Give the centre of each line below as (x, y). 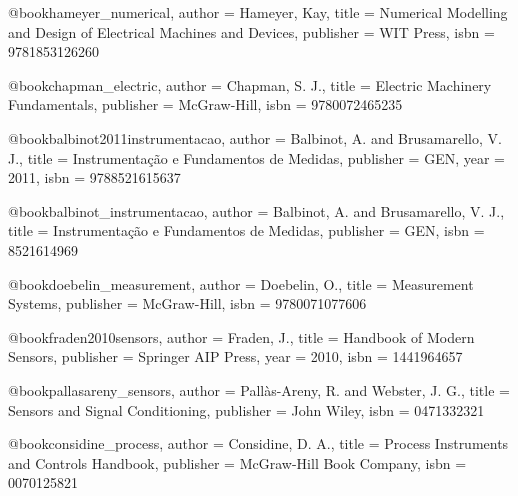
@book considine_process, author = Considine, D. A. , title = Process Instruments (258, 443)
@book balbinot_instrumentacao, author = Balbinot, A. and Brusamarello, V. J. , (256, 210)
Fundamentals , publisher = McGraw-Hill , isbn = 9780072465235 (205, 104)
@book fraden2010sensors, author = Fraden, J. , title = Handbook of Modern (241, 336)
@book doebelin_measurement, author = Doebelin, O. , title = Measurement (241, 283)
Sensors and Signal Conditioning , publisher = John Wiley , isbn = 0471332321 (246, 409)
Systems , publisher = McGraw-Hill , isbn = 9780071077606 (187, 303)
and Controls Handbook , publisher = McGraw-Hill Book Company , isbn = (237, 462)
